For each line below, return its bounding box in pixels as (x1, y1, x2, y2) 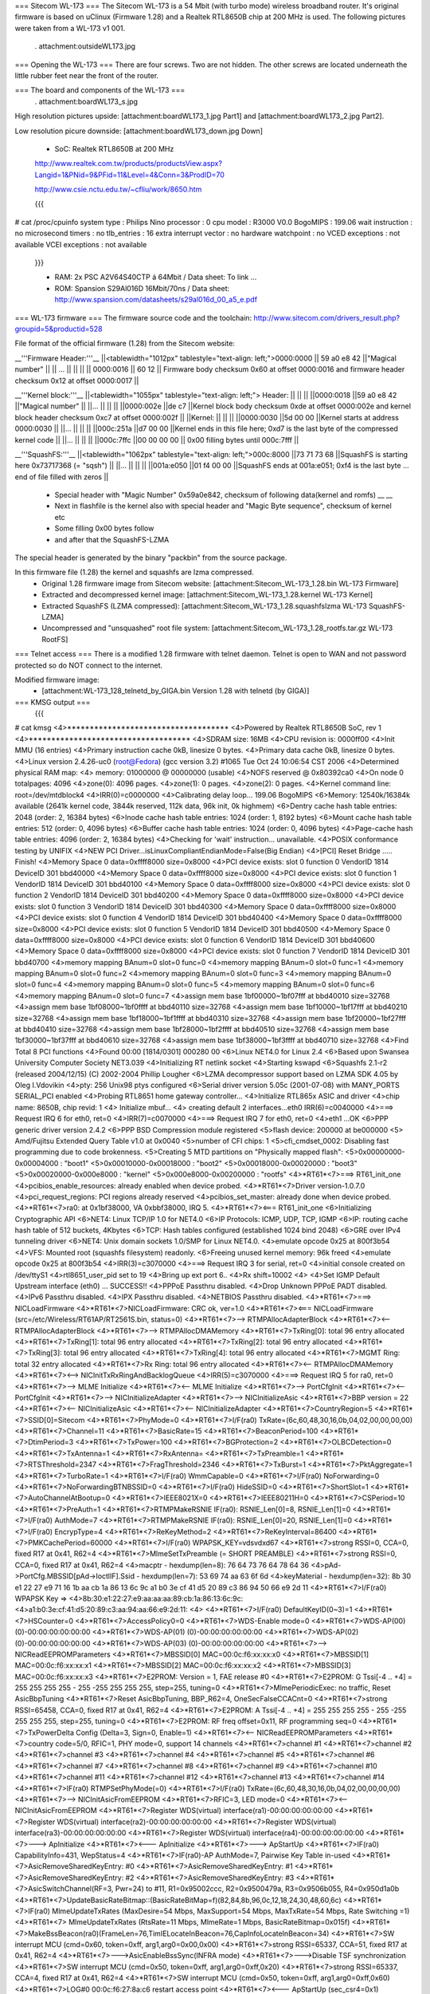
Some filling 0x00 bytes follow (54, 523, 154, 534)
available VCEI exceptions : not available (14, 239, 147, 249)
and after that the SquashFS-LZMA (54, 534, 170, 544)
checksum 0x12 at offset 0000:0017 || (14, 376, 139, 385)
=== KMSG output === (14, 697, 91, 707)
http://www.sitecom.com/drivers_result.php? (253, 313, 401, 322)
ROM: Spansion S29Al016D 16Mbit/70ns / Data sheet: (54, 283, 230, 293)
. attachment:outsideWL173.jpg (34, 41, 135, 51)
